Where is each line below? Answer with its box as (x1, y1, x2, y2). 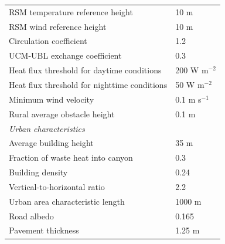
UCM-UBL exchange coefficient (9, 49, 122, 62)
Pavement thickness (9, 224, 79, 236)
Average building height (9, 137, 94, 149)
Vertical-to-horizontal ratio (9, 180, 105, 192)
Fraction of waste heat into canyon (9, 151, 133, 164)
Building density (9, 166, 68, 178)
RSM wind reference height (9, 20, 107, 32)
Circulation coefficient (9, 35, 87, 47)
